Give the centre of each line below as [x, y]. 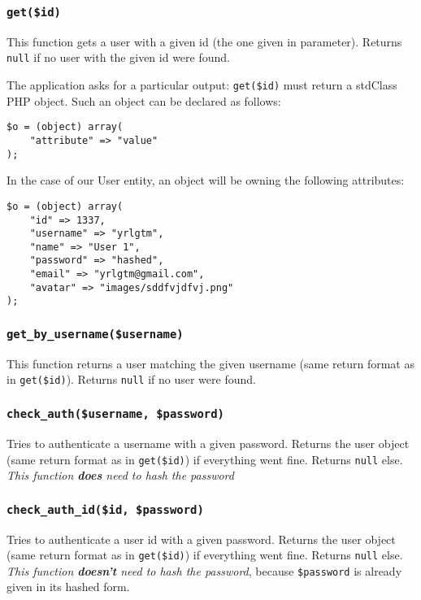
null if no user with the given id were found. [118, 57]
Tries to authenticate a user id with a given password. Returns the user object [201, 539]
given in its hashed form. [68, 587]
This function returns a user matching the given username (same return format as [210, 363]
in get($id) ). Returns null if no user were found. [131, 379]
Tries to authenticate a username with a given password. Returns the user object [208, 443]
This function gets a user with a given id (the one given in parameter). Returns [204, 41]
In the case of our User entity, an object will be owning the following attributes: [206, 180]
